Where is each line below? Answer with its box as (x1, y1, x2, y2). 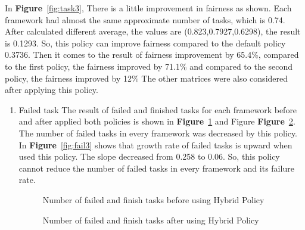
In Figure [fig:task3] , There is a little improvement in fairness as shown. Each (5, 2, 292, 14)
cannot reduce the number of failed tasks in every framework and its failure (18, 161, 294, 174)
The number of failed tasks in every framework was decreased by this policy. (18, 126, 298, 139)
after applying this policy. (5, 83, 98, 96)
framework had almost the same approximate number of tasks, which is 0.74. (5, 13, 285, 26)
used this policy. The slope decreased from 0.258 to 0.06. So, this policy (18, 150, 280, 163)
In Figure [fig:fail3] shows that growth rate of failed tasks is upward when (18, 138, 292, 151)
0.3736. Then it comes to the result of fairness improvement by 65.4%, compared (5, 48, 299, 61)
